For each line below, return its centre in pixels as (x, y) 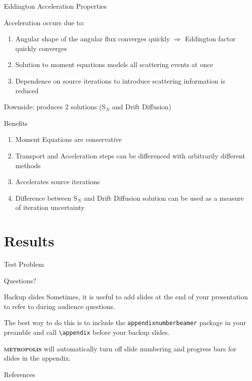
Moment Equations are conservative (68, 139)
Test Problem (24, 264)
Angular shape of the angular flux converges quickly (92, 39)
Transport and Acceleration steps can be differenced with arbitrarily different (130, 155)
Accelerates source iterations (58, 182)
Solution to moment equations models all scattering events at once (114, 64)
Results (29, 241)
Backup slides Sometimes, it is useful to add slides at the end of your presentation (126, 297)
